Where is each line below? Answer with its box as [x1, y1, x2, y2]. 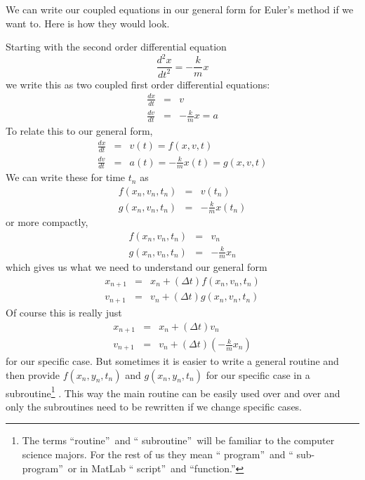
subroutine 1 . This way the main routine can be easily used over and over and [6, 383, 340, 400]
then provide [6, 367, 60, 382]
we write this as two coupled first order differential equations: [6, 76, 270, 91]
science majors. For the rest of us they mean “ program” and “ [22, 447, 293, 462]
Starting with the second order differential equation [6, 39, 227, 54]
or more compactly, [6, 215, 88, 229]
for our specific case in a [206, 367, 310, 382]
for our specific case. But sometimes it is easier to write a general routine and [6, 354, 339, 368]
